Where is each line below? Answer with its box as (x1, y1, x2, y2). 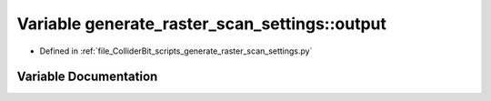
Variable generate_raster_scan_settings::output (16, 14, 386, 34)
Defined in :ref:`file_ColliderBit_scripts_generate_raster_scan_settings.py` (39, 45, 313, 56)
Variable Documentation (16, 69, 158, 85)
